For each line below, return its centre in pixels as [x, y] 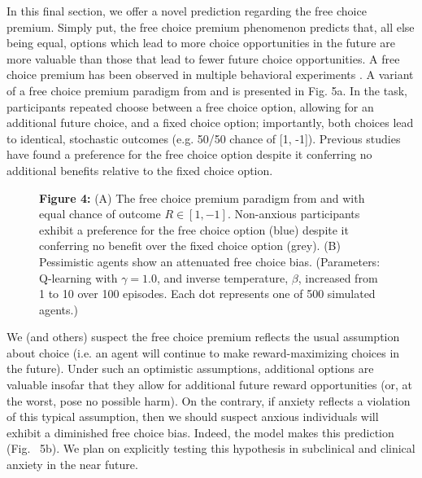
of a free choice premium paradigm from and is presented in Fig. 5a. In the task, [207, 90]
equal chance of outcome [100, 214]
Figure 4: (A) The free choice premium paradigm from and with [202, 197]
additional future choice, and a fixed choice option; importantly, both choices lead [210, 123]
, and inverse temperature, [223, 277]
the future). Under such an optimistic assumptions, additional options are [190, 368]
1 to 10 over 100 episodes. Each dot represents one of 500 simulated [207, 294]
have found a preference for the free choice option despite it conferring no [189, 154]
